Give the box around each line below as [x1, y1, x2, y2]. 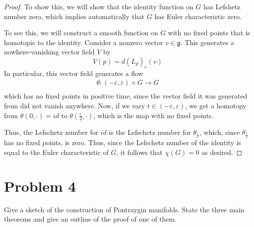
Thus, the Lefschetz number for [4, 126, 99, 137]
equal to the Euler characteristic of [4, 147, 109, 157]
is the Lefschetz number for [109, 126, 191, 137]
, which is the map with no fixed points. [93, 110, 214, 120]
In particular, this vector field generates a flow [4, 68, 143, 78]
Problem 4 [4, 176, 76, 196]
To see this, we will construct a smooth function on [4, 27, 158, 38]
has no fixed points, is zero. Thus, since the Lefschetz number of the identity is [4, 137, 241, 148]
